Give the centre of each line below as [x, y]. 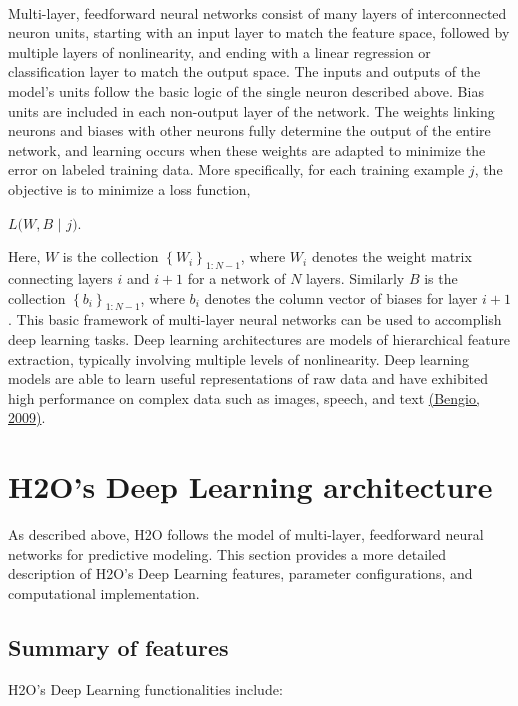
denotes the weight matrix [391, 256]
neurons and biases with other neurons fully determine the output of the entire [249, 130]
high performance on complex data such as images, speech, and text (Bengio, [244, 397]
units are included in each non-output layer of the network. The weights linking [251, 110]
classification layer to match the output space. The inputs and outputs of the [244, 71]
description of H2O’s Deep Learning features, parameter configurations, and [240, 573]
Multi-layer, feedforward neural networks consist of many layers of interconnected [257, 12]
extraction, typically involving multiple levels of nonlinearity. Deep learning [238, 358]
